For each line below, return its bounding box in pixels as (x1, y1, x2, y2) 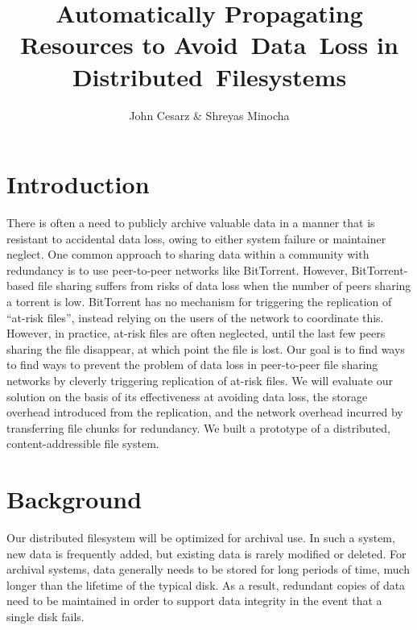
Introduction (6, 168, 150, 201)
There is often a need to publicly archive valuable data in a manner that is (6, 214, 375, 231)
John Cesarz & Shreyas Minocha (129, 106, 290, 123)
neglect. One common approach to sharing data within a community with (6, 246, 370, 263)
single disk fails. (6, 608, 85, 625)
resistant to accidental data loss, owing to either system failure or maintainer (6, 230, 386, 247)
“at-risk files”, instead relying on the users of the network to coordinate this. (6, 309, 384, 325)
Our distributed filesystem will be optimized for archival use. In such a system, (6, 529, 395, 546)
